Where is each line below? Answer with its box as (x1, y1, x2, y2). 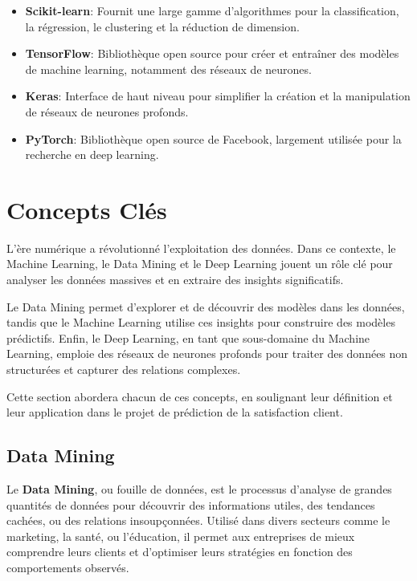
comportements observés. (6, 559, 129, 575)
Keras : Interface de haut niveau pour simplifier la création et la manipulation (25, 87, 411, 104)
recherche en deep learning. (25, 146, 159, 163)
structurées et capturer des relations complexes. (6, 361, 241, 378)
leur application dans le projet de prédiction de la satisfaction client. (6, 404, 343, 421)
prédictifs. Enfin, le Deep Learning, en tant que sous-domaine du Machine (6, 329, 370, 346)
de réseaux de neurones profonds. (25, 103, 189, 120)
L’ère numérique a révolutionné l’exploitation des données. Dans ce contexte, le (6, 239, 396, 256)
